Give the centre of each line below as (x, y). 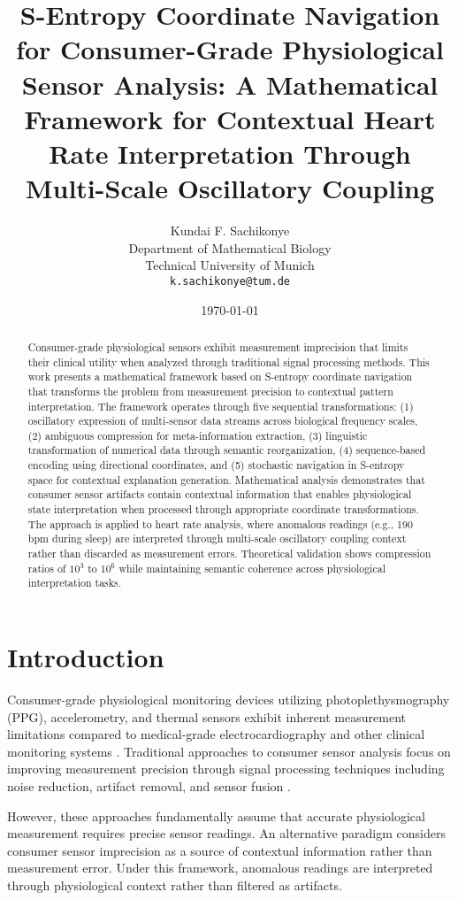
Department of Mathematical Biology (230, 247)
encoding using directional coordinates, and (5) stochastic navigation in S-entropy (216, 465)
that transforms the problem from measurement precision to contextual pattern (210, 391)
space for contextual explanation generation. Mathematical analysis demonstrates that (226, 479)
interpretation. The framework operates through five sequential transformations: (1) (221, 406)
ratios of (47, 568)
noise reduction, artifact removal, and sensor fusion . (149, 785)
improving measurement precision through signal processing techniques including (226, 769)
